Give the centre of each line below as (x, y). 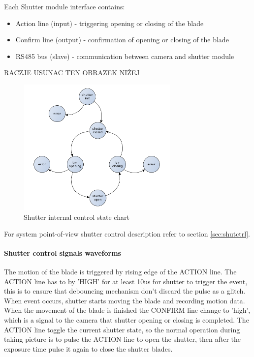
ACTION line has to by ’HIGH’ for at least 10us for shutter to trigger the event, (126, 281)
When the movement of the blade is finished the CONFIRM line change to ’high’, (127, 310)
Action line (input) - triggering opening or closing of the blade (110, 23)
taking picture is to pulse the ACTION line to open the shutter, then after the (123, 339)
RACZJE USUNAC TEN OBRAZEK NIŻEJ (72, 73)
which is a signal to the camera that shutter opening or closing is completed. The (127, 319)
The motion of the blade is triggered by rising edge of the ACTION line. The (120, 271)
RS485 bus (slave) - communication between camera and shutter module (125, 56)
